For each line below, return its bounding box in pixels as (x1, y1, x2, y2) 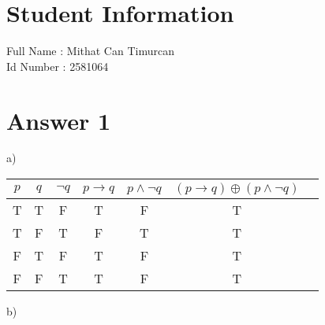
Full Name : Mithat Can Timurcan (6, 42, 174, 59)
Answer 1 (6, 104, 111, 136)
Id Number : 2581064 (6, 57, 109, 74)
